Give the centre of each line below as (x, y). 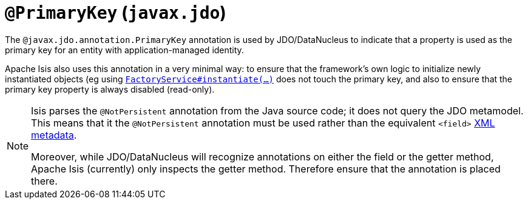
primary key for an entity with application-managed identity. (124, 50)
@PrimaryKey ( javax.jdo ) (116, 13)
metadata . (54, 135)
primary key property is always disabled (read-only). (110, 89)
